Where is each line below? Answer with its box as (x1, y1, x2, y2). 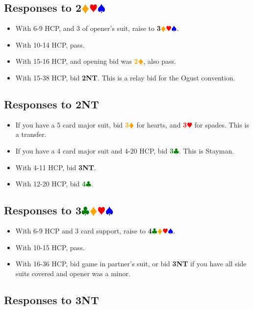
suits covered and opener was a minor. (15, 268, 130, 278)
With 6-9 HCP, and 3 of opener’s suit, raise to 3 (15, 23, 161, 33)
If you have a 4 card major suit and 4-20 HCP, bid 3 (15, 145, 174, 155)
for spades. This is (194, 119, 249, 129)
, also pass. (143, 56, 176, 66)
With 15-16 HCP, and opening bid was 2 (15, 56, 138, 66)
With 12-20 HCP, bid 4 (15, 179, 86, 189)
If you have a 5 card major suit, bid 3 (15, 119, 129, 129)
